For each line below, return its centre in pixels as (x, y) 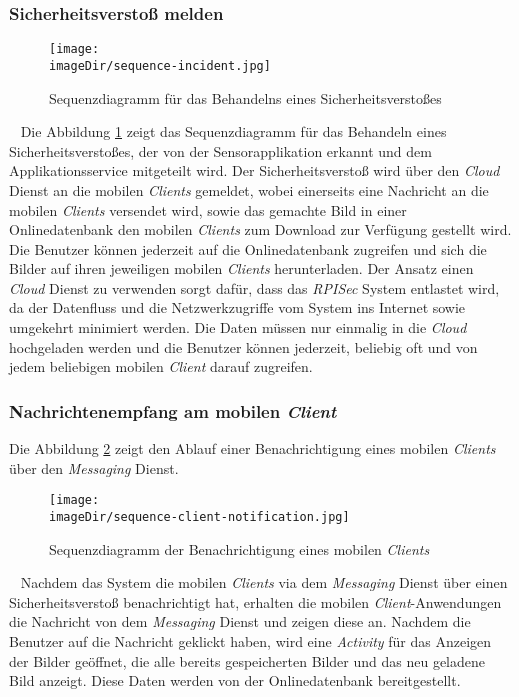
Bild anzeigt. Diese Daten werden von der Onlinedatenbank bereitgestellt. (235, 680)
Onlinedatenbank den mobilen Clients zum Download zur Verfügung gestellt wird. (260, 229)
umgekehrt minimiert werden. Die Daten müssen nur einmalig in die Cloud (238, 327)
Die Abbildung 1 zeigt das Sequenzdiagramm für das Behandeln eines (233, 131)
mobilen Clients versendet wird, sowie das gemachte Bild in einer (208, 209)
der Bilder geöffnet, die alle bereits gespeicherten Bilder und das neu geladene (247, 660)
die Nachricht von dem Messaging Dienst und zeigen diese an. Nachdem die (240, 621)
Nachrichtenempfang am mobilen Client (173, 410)
